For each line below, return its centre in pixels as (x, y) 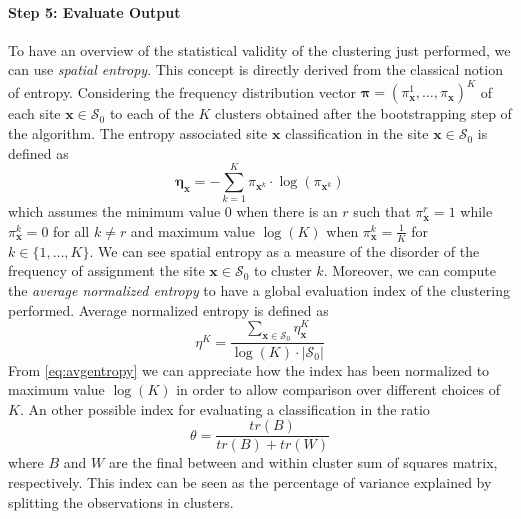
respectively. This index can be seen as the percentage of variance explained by (250, 481)
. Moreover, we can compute (409, 270)
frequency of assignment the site (106, 270)
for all (71, 230)
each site (34, 113)
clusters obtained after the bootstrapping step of (363, 113)
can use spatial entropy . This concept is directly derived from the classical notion (255, 69)
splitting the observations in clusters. (121, 501)
